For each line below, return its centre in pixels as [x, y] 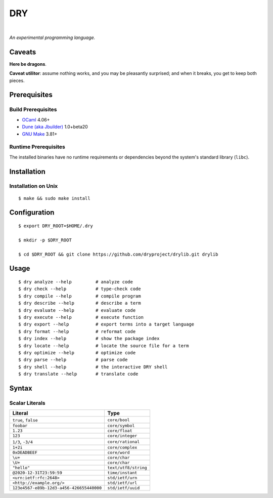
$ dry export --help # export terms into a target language [106, 324]
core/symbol [121, 426]
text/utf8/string [127, 468]
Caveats [23, 52]
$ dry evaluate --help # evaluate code [77, 310]
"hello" [21, 468]
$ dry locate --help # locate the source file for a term [104, 346]
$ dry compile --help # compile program [80, 296]
